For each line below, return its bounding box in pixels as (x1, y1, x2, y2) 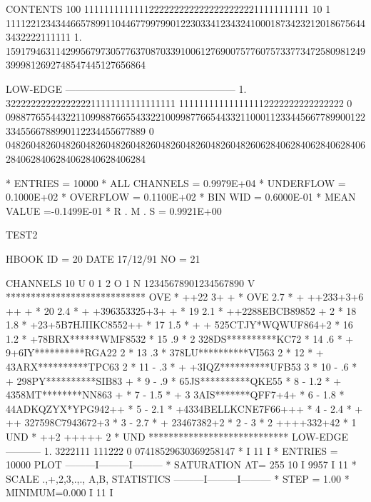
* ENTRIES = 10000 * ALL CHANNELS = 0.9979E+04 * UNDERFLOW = (6, 175, 346, 190)
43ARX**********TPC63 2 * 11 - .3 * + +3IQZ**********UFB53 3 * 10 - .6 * (6, 359, 357, 374)
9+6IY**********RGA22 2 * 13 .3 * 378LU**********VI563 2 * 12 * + (6, 345, 324, 360)
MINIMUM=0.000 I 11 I (6, 485, 113, 500)
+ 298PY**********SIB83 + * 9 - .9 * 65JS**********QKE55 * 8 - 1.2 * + (6, 373, 342, 388)
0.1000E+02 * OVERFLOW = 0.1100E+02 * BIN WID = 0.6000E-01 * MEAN (6, 189, 356, 204)
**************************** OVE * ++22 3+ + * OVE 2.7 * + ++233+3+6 (6, 289, 364, 304)
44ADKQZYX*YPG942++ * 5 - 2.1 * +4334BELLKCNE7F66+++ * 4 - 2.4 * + (6, 401, 363, 416)
